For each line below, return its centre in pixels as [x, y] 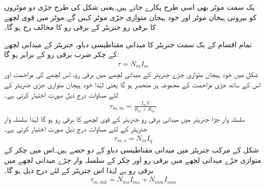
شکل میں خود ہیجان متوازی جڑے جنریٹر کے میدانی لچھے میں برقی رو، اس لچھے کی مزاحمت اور [131, 74]
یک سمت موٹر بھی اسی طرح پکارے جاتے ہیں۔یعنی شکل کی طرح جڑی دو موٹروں [129, 7]
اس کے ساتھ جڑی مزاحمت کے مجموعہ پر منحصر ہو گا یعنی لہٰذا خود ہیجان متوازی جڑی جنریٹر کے [132, 84]
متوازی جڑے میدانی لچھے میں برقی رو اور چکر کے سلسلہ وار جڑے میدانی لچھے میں [133, 159]
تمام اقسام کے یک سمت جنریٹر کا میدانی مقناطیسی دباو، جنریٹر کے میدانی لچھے [128, 44]
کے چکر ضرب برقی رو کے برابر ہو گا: [62, 54]
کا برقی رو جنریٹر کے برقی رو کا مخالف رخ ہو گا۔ [80, 27]
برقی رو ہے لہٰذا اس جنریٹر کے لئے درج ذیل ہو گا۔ [79, 170]
